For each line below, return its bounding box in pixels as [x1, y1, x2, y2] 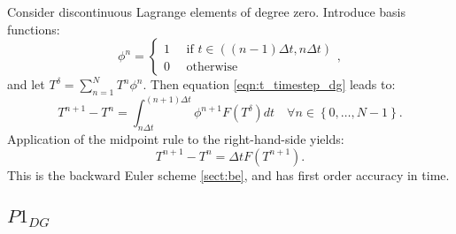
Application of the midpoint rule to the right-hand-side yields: [7, 130, 344, 148]
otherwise [186, 61, 238, 74]
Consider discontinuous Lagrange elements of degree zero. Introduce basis [7, 3, 406, 20]
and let [7, 75, 45, 94]
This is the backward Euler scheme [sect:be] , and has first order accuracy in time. [7, 165, 450, 184]
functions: [7, 19, 60, 38]
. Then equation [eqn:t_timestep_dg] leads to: [143, 75, 396, 94]
